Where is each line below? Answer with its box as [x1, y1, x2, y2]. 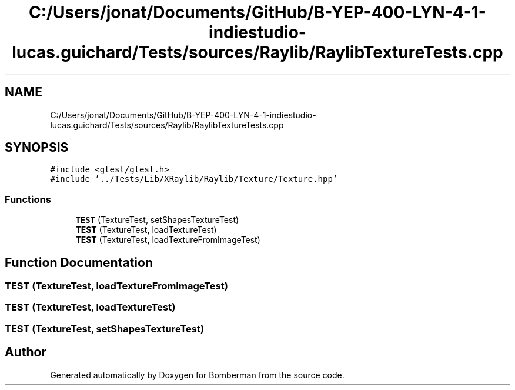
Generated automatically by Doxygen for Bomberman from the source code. [50, 369, 345, 380]
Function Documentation [5, 255, 153, 270]
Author [5, 345, 46, 360]
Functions [5, 193, 51, 205]
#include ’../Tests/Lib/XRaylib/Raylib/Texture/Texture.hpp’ [50, 174, 338, 184]
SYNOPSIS [5, 140, 69, 155]
